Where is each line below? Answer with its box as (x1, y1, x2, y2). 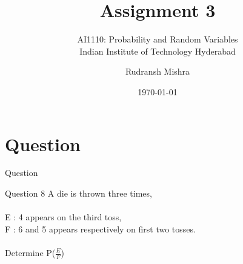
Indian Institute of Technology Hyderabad (79, 44, 236, 57)
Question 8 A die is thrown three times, (5, 187, 152, 200)
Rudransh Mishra (125, 65, 190, 78)
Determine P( (5, 246, 56, 259)
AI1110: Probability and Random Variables (77, 33, 238, 46)
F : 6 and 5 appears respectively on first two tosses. (5, 222, 196, 235)
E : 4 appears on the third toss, (5, 211, 122, 223)
